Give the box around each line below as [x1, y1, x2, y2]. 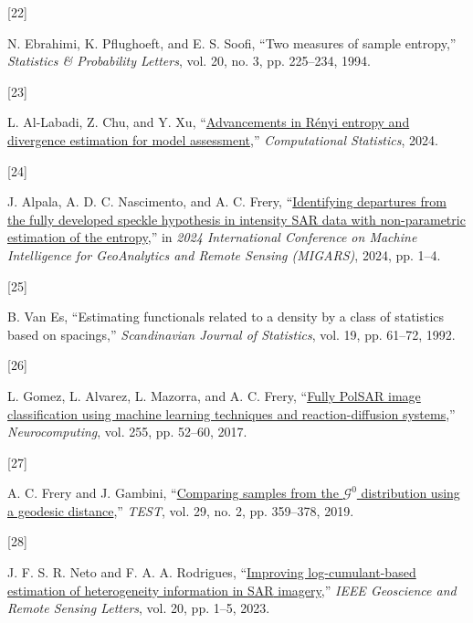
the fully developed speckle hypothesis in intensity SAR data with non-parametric [7, 209, 466, 228]
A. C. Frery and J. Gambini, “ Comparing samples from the [7, 483, 339, 502]
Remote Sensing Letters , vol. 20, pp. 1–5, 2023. [7, 598, 270, 618]
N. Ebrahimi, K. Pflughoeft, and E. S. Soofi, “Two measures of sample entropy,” [7, 33, 457, 52]
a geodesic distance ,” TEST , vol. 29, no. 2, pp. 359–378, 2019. [7, 501, 354, 520]
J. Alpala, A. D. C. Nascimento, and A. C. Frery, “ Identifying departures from [7, 192, 447, 211]
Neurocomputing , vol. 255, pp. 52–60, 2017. [7, 422, 247, 441]
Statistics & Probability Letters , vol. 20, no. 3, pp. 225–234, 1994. [7, 51, 371, 70]
